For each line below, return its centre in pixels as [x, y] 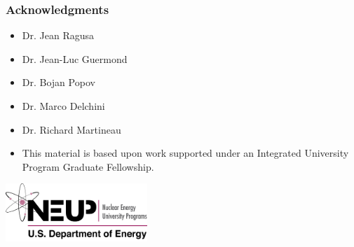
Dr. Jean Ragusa [58, 35]
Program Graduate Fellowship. [88, 166]
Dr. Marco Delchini [63, 106]
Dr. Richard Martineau [72, 129]
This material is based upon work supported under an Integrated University [185, 153]
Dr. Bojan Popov [59, 82]
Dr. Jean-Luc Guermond [75, 58]
